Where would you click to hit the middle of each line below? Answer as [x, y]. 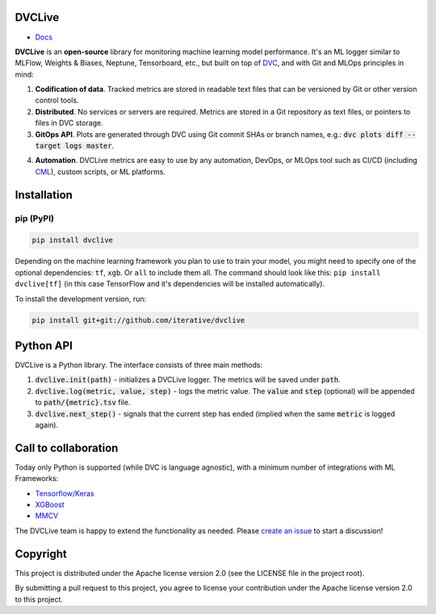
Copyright [41, 554]
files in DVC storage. [69, 123]
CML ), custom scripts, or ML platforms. [100, 171]
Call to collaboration [67, 448]
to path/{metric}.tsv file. [83, 403]
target [48, 146]
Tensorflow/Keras [65, 493]
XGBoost [50, 505]
